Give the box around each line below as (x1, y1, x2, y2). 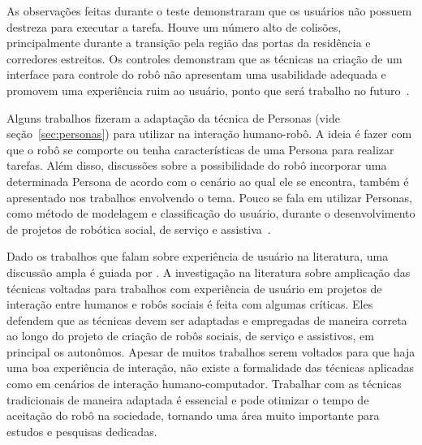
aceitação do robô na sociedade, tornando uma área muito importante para (6, 407, 380, 424)
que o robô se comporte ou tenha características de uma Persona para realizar (6, 140, 394, 158)
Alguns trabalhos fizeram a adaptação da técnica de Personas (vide (6, 109, 340, 126)
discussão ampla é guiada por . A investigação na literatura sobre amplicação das (6, 263, 411, 280)
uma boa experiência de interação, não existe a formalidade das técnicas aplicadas (6, 359, 415, 376)
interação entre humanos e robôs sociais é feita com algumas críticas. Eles (6, 296, 373, 313)
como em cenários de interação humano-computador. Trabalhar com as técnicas (6, 375, 402, 392)
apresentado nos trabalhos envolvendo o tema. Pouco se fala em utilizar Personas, (6, 188, 412, 205)
